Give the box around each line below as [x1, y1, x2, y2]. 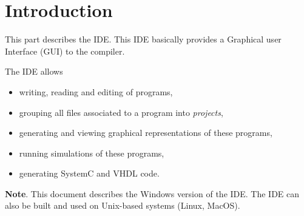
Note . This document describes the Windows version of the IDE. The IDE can [5, 187, 300, 200]
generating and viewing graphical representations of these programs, [19, 126, 272, 139]
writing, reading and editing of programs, [19, 85, 173, 98]
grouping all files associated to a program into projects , [19, 106, 223, 118]
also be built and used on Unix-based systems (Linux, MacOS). [5, 199, 240, 212]
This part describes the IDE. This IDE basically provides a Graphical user [5, 33, 282, 46]
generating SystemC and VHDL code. [19, 167, 160, 180]
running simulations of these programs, [19, 146, 164, 159]
